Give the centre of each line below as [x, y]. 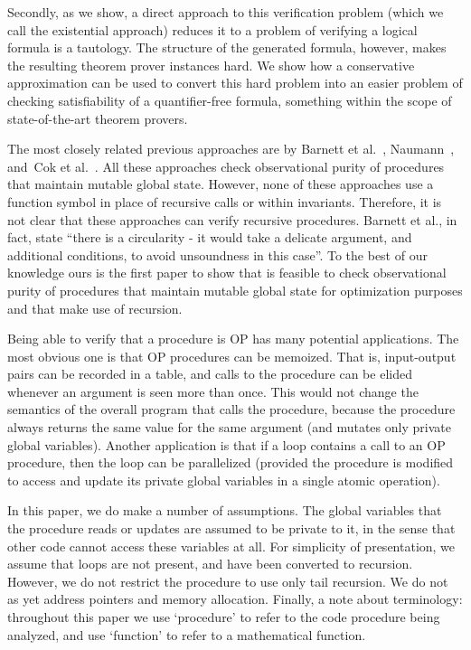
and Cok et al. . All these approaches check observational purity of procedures [226, 166]
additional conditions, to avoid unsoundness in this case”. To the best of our [217, 254]
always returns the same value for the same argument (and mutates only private [229, 427]
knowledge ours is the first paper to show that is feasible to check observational [227, 273]
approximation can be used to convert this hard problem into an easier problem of [235, 83]
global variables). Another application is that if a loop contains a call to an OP [226, 444]
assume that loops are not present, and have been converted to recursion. [210, 564]
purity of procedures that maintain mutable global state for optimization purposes [235, 290]
